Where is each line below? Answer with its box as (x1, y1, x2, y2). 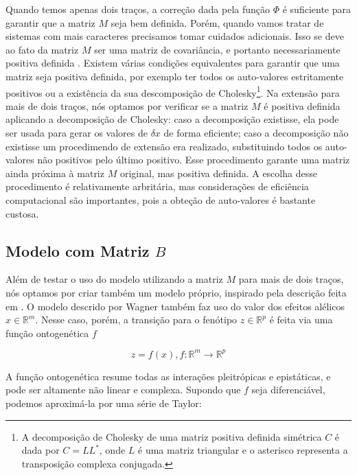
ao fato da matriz (5, 42, 79, 56)
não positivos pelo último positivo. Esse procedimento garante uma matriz (37, 152, 350, 167)
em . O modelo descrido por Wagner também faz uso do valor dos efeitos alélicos (5, 299, 345, 313)
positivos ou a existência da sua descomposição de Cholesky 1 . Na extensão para (5, 83, 340, 100)
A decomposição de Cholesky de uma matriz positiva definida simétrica (21, 429, 322, 443)
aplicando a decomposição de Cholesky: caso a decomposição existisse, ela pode (5, 112, 339, 126)
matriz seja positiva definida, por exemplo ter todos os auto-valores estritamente (5, 69, 344, 83)
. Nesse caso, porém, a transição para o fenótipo (35, 312, 238, 327)
